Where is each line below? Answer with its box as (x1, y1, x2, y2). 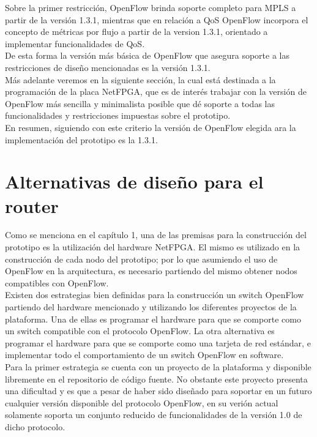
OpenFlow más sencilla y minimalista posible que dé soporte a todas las (5, 97, 275, 110)
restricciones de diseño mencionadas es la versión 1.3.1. (5, 61, 211, 73)
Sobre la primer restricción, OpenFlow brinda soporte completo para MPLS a (5, 1, 296, 13)
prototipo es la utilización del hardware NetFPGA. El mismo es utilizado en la (5, 241, 300, 253)
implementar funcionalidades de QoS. (5, 37, 145, 50)
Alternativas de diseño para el (5, 169, 264, 194)
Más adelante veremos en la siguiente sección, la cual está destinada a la (5, 73, 276, 86)
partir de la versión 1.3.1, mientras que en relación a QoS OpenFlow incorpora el (5, 13, 308, 26)
